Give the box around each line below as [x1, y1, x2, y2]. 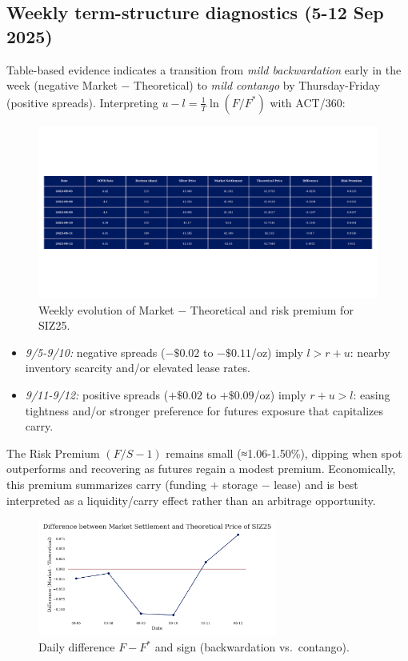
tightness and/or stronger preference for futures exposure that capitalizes [25, 402, 384, 419]
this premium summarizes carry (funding [6, 476, 207, 493]
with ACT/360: [270, 94, 346, 110]
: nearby [350, 343, 390, 360]
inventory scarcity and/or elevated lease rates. [25, 359, 250, 376]
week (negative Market [6, 77, 118, 94]
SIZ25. [38, 317, 70, 334]
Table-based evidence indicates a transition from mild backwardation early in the [6, 61, 402, 78]
